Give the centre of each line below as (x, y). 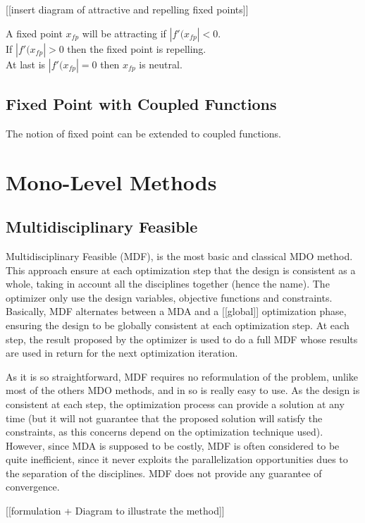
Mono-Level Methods (111, 181)
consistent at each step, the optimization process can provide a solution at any (175, 404)
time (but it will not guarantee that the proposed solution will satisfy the (164, 418)
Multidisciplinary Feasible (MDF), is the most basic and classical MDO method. (179, 256)
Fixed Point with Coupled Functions (141, 103)
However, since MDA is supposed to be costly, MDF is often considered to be (173, 445)
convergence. (33, 487)
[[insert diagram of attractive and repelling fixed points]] (127, 9)
